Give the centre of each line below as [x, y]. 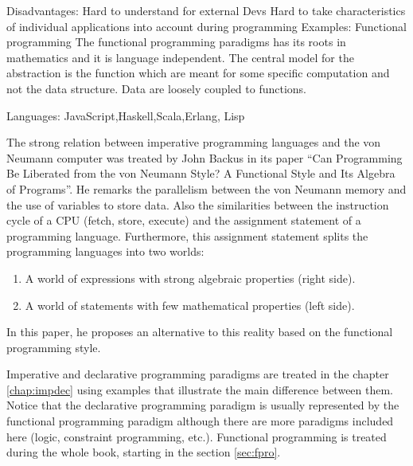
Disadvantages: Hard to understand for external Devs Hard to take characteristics [206, 10]
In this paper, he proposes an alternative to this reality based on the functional [200, 332]
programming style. [54, 347]
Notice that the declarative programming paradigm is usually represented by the [203, 405]
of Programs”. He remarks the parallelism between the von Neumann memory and [206, 188]
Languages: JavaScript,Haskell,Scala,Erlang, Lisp [126, 115]
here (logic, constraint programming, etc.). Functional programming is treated [197, 436]
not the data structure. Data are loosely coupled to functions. [157, 88]
